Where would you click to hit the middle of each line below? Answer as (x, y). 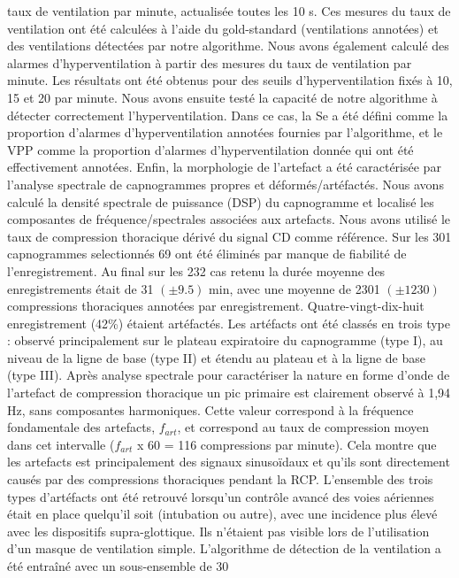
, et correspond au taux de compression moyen (303, 427)
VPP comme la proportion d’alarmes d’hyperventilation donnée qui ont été (210, 149)
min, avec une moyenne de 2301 (295, 288)
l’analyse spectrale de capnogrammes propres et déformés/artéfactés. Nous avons (226, 184)
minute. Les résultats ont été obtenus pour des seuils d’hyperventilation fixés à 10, (230, 80)
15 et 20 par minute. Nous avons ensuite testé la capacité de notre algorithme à (222, 97)
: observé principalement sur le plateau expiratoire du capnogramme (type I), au (225, 340)
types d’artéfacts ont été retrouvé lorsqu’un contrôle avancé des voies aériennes (221, 496)
